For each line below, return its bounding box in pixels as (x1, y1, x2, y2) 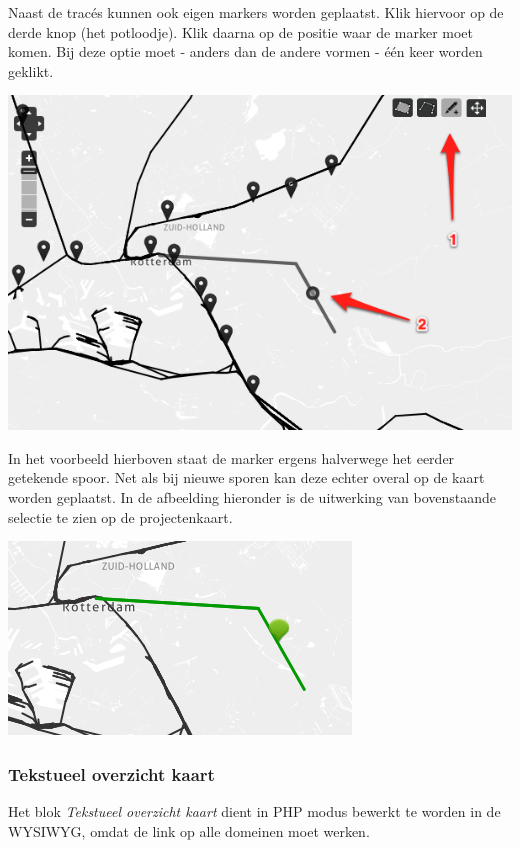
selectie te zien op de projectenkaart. (8, 506, 233, 527)
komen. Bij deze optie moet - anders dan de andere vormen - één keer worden (8, 41, 483, 62)
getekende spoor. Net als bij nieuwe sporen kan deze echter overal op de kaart (8, 467, 485, 488)
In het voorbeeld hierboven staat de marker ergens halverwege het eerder (8, 447, 455, 468)
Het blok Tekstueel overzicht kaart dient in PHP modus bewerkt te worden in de (8, 801, 501, 822)
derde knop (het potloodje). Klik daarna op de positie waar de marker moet (8, 21, 474, 42)
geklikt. (8, 60, 54, 81)
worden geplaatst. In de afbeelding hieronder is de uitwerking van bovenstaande (8, 487, 497, 508)
